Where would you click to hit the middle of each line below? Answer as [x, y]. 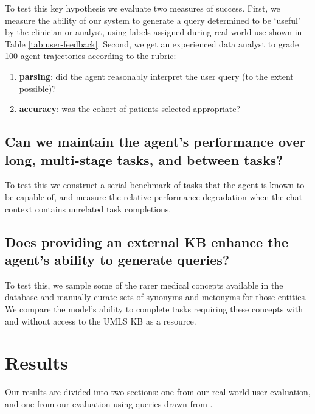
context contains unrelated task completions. [88, 209]
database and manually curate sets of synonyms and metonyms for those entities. [156, 297]
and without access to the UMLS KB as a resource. [101, 321]
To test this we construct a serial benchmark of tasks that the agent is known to [155, 185]
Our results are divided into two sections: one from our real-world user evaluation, [158, 392]
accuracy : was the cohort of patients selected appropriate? [130, 109]
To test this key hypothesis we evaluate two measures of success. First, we [143, 8]
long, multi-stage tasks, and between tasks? [144, 159]
